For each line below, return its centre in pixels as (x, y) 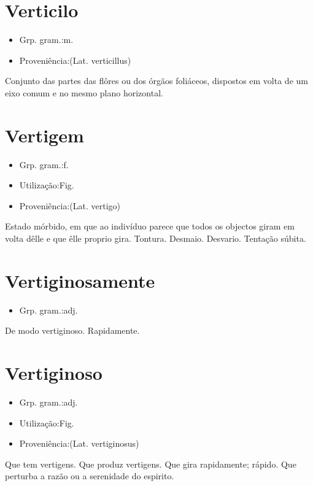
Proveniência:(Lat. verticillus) (75, 60)
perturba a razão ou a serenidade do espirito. (90, 476)
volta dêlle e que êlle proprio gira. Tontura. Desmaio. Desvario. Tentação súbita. (156, 238)
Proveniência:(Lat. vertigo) (70, 205)
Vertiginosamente (80, 280)
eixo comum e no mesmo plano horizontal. (84, 92)
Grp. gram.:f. (44, 164)
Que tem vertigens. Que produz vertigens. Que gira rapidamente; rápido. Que (151, 464)
